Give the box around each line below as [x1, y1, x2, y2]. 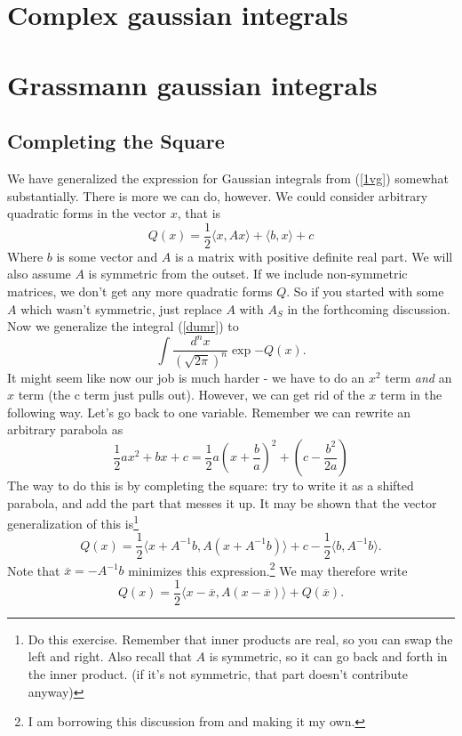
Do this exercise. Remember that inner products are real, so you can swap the [28, 629, 453, 648]
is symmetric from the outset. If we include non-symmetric [88, 264, 408, 283]
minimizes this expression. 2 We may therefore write [128, 558, 408, 579]
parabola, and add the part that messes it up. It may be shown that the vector [7, 493, 437, 512]
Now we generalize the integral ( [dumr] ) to [7, 317, 239, 336]
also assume [7, 264, 71, 283]
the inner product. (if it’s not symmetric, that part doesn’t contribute [28, 665, 408, 683]
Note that [7, 561, 60, 579]
